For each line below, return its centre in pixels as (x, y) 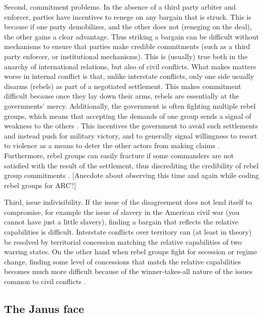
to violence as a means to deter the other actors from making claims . (112, 145)
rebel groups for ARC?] (40, 185)
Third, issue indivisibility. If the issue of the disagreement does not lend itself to (128, 202)
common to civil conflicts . (45, 281)
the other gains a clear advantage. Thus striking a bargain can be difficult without (132, 36)
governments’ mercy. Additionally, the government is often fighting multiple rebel (130, 105)
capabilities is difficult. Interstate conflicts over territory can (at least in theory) (128, 232)
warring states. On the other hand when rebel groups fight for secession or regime (131, 252)
